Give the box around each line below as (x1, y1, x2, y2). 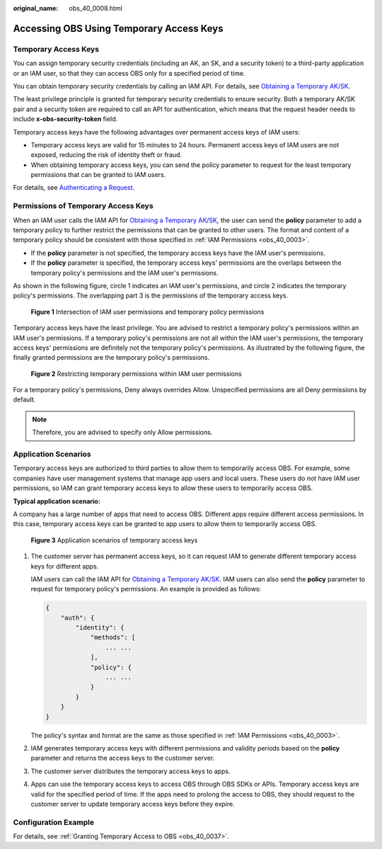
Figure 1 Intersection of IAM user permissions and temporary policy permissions (30, 307, 265, 316)
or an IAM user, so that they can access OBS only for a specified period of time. (13, 69, 245, 77)
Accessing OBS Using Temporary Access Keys (13, 22, 224, 35)
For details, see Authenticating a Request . (13, 183, 135, 192)
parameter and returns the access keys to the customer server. (30, 754, 215, 763)
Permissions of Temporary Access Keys (13, 201, 154, 211)
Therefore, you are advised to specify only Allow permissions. (32, 428, 213, 437)
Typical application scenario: (13, 496, 100, 506)
